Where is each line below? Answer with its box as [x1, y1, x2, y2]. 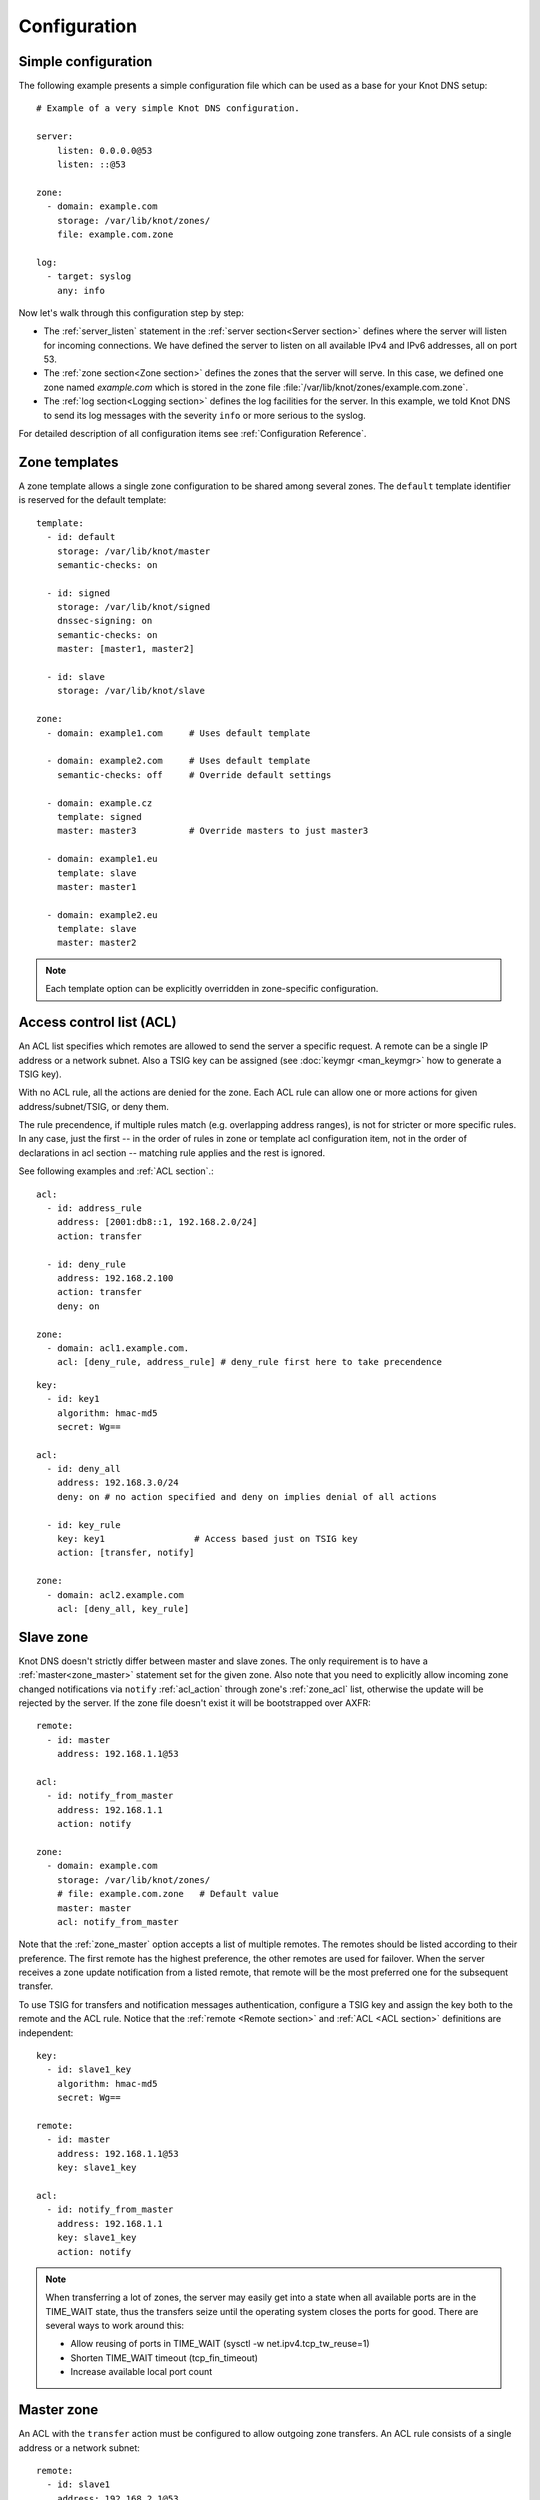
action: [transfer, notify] [56, 1547, 195, 1559]
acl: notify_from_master [56, 1916, 179, 1927]
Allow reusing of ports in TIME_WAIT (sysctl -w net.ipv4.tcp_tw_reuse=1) [70, 2338, 370, 2350]
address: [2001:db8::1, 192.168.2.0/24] [56, 1216, 259, 1228]
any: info [56, 285, 105, 296]
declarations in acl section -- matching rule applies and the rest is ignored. [18, 1146, 326, 1159]
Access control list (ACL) [18, 1014, 177, 1031]
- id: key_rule [46, 1519, 121, 1530]
